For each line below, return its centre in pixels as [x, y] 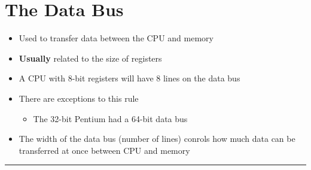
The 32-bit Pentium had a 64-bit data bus [110, 118]
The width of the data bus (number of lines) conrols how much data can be [157, 139]
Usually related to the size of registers [90, 58]
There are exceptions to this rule [79, 98]
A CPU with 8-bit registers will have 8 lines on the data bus [129, 78]
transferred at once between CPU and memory [104, 150]
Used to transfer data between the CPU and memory [116, 38]
